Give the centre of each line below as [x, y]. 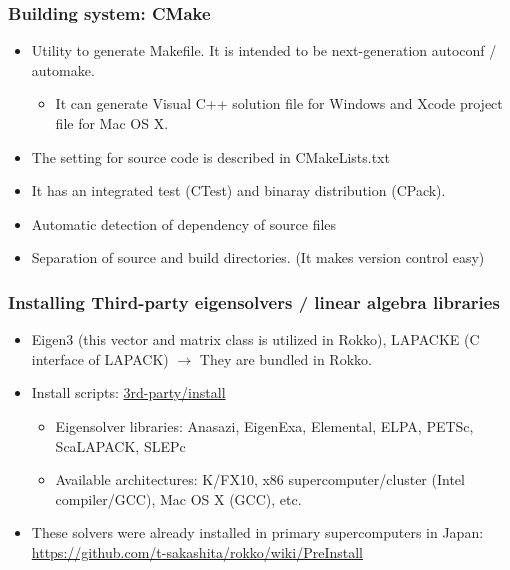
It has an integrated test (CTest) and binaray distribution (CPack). [238, 190]
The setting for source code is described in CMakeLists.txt [210, 156]
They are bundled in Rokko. [285, 358]
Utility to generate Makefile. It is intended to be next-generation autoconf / [264, 50]
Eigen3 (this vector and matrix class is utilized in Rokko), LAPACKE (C [255, 339]
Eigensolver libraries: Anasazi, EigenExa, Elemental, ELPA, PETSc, [264, 425]
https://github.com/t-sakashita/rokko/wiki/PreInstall [197, 551]
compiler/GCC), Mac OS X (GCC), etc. [178, 498]
